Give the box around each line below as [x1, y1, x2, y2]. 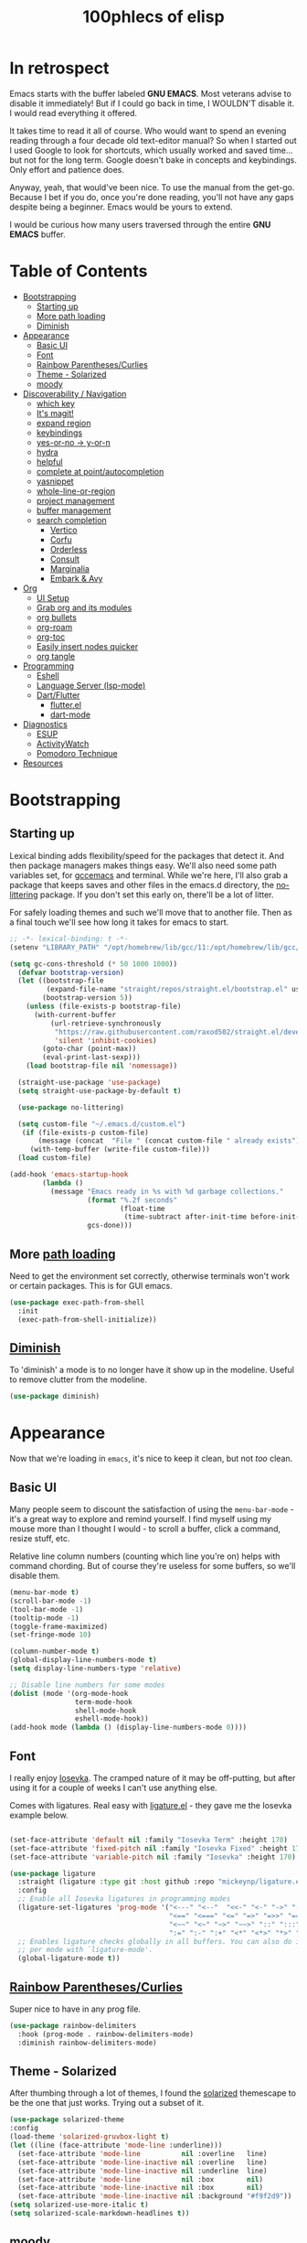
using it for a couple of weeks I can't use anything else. [9, 1782, 217, 1793]
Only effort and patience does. [9, 164, 125, 175]
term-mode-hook [74, 1697, 132, 1707]
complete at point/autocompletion [36, 466, 164, 477]
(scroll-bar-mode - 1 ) [9, 1596, 92, 1605]
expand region [36, 417, 91, 428]
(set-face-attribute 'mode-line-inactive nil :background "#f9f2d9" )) [17, 2192, 292, 2201]
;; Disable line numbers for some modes [9, 1680, 166, 1690]
